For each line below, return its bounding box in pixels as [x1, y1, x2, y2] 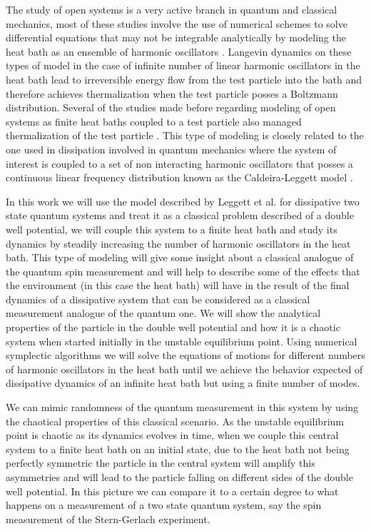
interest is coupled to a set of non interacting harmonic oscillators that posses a [6, 156, 353, 171]
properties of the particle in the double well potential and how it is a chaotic [6, 320, 340, 335]
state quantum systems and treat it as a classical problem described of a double [6, 208, 354, 223]
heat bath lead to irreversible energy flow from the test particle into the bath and [6, 71, 362, 86]
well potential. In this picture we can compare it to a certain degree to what [6, 483, 339, 498]
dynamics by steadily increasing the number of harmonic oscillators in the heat [6, 236, 351, 251]
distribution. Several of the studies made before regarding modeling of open [6, 100, 336, 115]
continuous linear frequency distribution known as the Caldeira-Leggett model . [6, 170, 353, 185]
